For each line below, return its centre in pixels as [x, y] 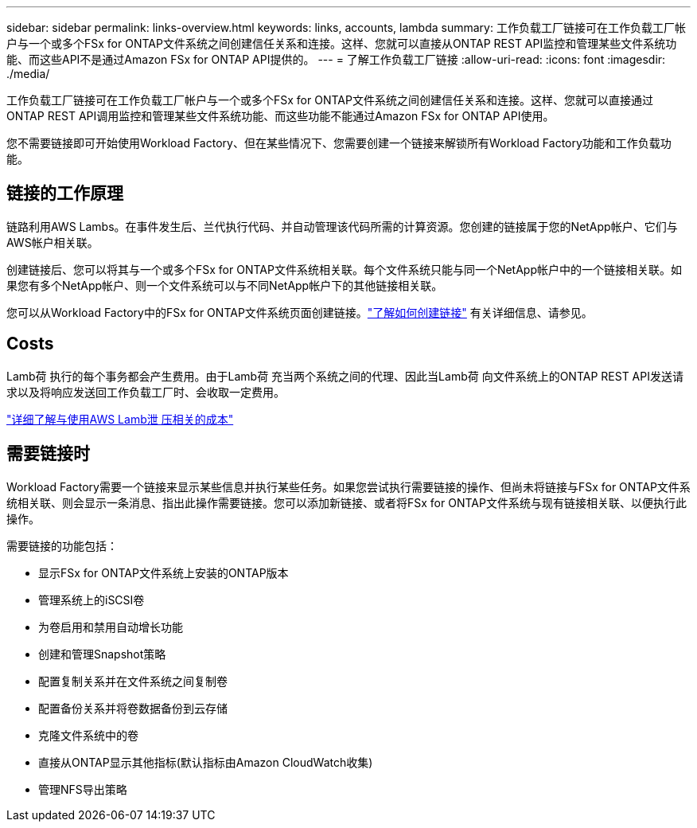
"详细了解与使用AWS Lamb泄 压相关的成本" [120, 419]
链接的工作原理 [65, 193]
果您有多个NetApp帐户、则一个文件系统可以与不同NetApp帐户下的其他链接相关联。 [225, 285]
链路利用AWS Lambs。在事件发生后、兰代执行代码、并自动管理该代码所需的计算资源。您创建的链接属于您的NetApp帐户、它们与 [342, 226]
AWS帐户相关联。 [53, 242]
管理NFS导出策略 [83, 789]
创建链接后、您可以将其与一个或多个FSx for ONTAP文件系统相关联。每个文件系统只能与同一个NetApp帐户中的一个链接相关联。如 [344, 269]
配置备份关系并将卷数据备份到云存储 [133, 708]
